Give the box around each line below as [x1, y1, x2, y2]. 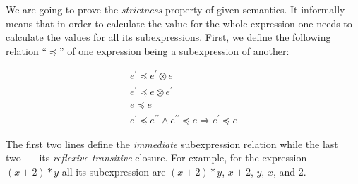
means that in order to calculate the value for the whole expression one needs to [6, 16, 352, 30]
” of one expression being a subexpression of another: [59, 43, 290, 58]
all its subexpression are [61, 164, 166, 178]
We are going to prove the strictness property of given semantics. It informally [6, 2, 345, 16]
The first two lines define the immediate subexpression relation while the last [6, 136, 338, 151]
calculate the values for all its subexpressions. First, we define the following [6, 30, 331, 44]
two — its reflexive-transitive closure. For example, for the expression [6, 150, 307, 165]
